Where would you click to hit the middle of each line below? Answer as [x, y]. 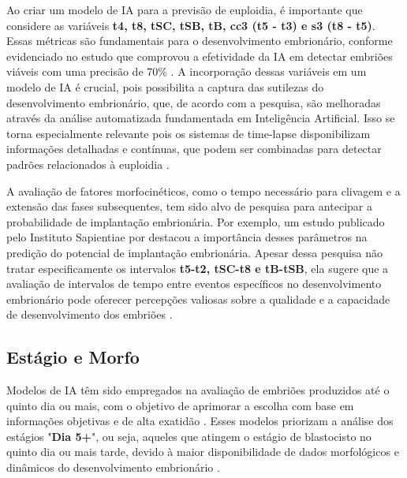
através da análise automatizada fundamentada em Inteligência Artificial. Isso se [201, 118]
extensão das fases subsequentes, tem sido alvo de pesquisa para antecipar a [189, 206]
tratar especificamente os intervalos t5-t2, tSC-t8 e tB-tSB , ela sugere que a [198, 268]
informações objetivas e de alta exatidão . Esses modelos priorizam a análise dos [200, 421]
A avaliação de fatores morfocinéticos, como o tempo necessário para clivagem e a [203, 190]
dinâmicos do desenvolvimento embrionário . [113, 467]
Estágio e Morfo [73, 357]
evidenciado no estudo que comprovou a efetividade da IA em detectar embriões [200, 56]
